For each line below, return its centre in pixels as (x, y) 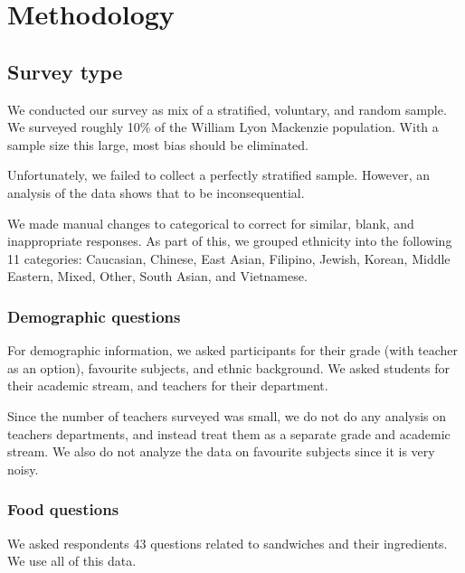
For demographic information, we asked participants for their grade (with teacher (233, 350)
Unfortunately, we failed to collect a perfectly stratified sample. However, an (218, 175)
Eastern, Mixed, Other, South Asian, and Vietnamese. (157, 276)
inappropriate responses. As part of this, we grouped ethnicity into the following (230, 241)
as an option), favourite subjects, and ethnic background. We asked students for (229, 367)
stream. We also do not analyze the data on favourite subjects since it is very (221, 451)
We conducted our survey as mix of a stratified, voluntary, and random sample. (227, 109)
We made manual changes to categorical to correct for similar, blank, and (211, 223)
